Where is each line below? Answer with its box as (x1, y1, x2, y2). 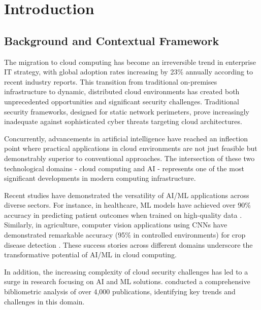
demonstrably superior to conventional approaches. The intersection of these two (4, 152, 255, 163)
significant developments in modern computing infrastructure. (4, 173, 196, 183)
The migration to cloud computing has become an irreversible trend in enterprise (4, 56, 256, 67)
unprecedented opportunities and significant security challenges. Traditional (4, 96, 239, 106)
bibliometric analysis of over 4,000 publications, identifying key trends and (4, 286, 236, 297)
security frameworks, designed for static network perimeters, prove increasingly (4, 106, 250, 117)
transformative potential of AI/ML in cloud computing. (4, 249, 177, 260)
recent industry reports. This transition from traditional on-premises (4, 76, 217, 87)
